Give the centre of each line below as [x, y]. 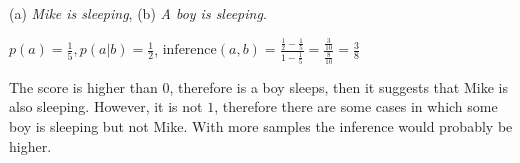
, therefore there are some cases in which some [356, 106]
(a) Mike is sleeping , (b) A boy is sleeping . [138, 13]
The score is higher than [83, 86]
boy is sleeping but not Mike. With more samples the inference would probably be [261, 126]
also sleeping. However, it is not [106, 106]
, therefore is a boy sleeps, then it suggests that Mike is [338, 86]
